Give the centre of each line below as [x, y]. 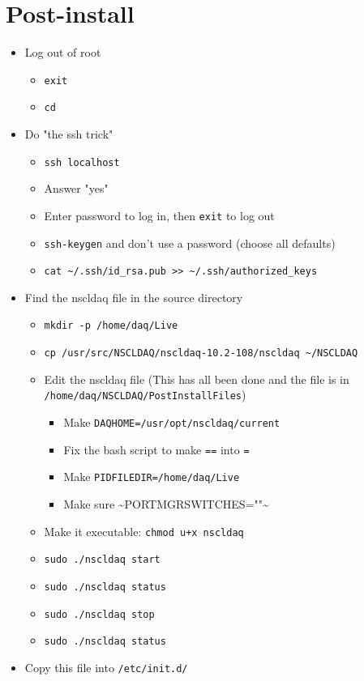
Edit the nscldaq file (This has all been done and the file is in [197, 379]
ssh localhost [82, 162]
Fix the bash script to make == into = [156, 449]
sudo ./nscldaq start [102, 560]
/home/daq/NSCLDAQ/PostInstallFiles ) [145, 395]
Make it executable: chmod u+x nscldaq [144, 531]
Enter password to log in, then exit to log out [159, 215]
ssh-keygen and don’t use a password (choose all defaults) [190, 243]
